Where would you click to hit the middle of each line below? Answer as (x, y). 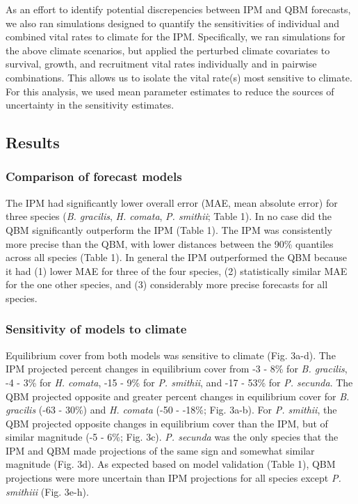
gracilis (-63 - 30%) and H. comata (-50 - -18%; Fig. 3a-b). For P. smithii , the (171, 410)
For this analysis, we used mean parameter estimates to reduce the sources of (170, 91)
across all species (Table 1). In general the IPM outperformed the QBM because (176, 257)
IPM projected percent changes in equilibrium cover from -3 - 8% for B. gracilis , (177, 369)
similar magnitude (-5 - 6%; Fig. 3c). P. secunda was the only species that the (172, 437)
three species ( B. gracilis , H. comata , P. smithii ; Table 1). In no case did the (169, 216)
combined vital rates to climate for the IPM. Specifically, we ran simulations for (176, 37)
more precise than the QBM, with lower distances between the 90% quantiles (170, 243)
